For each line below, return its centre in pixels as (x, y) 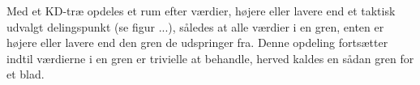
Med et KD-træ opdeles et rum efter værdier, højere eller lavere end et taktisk (201, 11)
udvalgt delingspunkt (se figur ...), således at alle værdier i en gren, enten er (195, 26)
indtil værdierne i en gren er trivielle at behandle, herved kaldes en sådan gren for (210, 58)
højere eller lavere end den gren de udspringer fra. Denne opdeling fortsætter (197, 42)
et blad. (26, 74)
